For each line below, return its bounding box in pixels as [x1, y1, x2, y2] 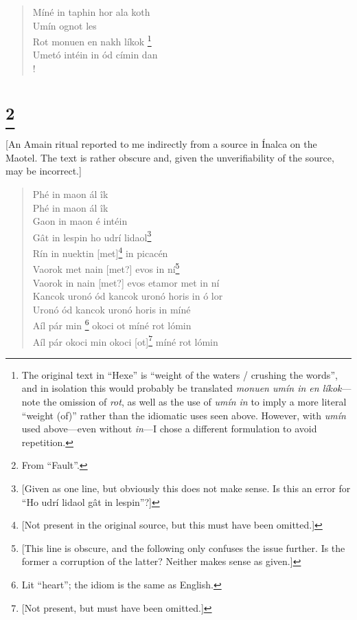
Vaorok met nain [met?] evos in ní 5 [32, 260, 180, 276]
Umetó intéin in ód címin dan [32, 47, 158, 62]
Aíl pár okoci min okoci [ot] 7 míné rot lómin [32, 332, 218, 348]
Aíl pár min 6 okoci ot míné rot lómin [32, 316, 192, 332]
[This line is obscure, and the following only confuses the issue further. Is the [21, 540, 345, 555]
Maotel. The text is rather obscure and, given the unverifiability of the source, [5, 150, 334, 164]
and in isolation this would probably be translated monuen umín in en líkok [21, 381, 342, 395]
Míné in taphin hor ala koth [32, 5, 150, 19]
